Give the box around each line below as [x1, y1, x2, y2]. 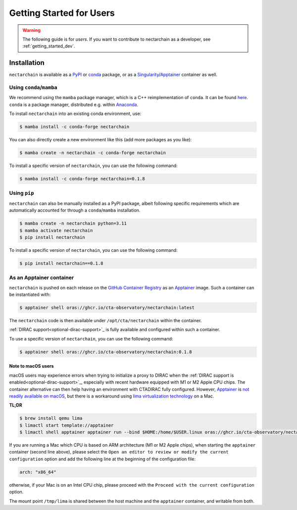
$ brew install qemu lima [19, 415, 83, 421]
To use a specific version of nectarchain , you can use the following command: [9, 336, 173, 341]
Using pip [9, 190, 34, 197]
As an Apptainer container [9, 274, 74, 281]
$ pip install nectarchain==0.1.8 [19, 260, 103, 266]
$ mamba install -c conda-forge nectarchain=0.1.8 [19, 176, 146, 182]
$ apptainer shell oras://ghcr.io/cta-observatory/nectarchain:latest [19, 305, 195, 311]
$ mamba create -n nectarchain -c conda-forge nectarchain [19, 150, 166, 156]
